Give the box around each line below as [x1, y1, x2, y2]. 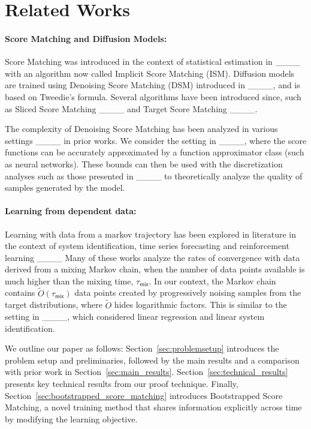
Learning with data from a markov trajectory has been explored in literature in [5, 227, 296, 240]
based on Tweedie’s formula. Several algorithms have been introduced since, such [5, 90, 301, 103]
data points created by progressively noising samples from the [74, 286, 301, 299]
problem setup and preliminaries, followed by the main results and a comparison [5, 353, 300, 366]
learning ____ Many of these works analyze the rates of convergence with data [5, 251, 300, 263]
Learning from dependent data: [5, 205, 137, 217]
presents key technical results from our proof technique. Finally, [5, 377, 238, 390]
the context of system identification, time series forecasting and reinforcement [5, 239, 289, 252]
